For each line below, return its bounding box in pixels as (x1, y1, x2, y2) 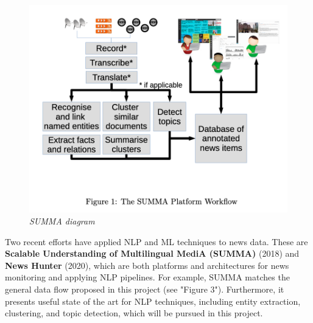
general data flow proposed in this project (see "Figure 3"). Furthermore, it (5, 283, 284, 295)
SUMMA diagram (29, 215, 95, 227)
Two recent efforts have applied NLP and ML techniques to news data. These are (5, 235, 308, 248)
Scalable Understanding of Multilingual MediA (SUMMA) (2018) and (5, 247, 300, 260)
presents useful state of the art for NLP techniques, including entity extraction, (5, 294, 301, 307)
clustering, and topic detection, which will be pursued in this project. (5, 307, 263, 319)
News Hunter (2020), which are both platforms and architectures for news (5, 259, 289, 271)
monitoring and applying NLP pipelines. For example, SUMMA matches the (5, 271, 290, 283)
